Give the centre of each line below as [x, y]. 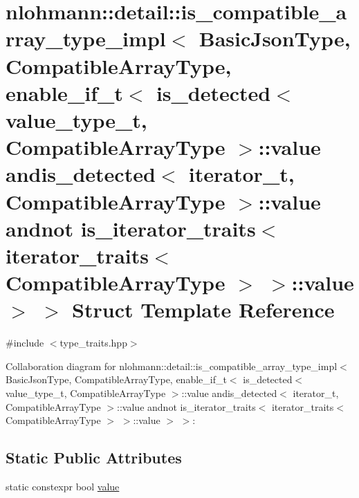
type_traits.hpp [93, 343]
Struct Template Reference [203, 310]
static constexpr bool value [63, 486]
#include [25, 343]
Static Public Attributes [94, 458]
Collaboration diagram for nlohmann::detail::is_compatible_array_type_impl [172, 366]
